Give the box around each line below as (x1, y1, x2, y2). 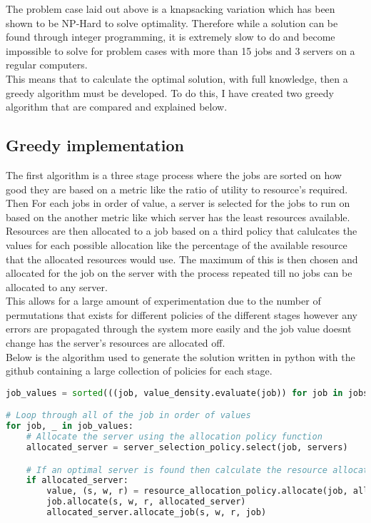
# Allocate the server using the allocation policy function (26, 432, 322, 442)
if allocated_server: (26, 475, 128, 486)
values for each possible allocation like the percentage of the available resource (6, 237, 347, 252)
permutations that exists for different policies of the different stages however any (6, 307, 357, 322)
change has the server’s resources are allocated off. (6, 335, 225, 350)
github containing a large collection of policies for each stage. (6, 363, 273, 378)
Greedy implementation (6, 134, 184, 156)
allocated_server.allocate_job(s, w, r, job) (46, 507, 267, 518)
